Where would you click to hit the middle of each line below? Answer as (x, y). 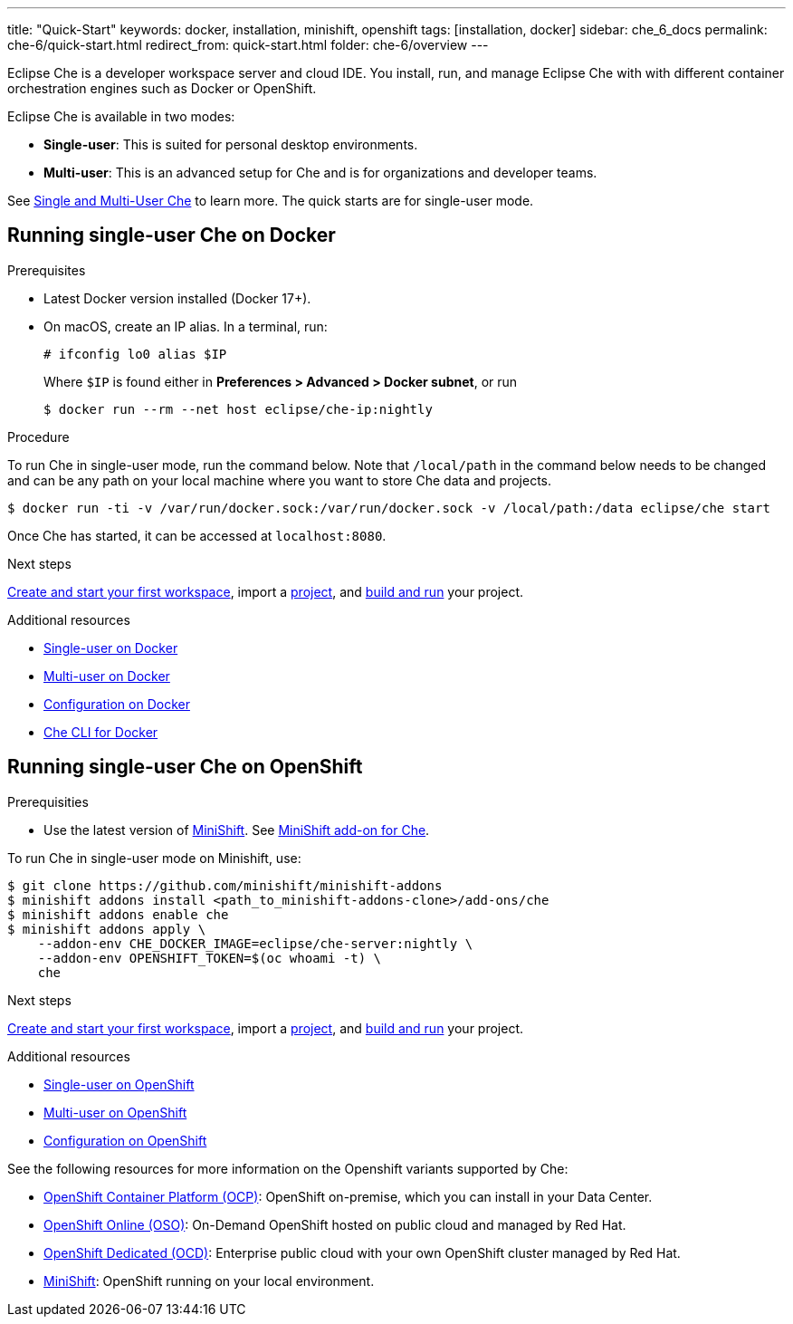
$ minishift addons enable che (118, 914)
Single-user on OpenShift (119, 1084)
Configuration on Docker (117, 704)
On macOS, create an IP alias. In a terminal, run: (186, 326)
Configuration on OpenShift (125, 1140)
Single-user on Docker (111, 648)
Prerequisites (47, 270)
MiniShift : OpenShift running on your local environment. (209, 1281)
